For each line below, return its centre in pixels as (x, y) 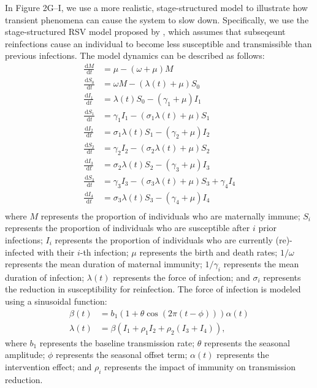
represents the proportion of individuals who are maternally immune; (170, 215)
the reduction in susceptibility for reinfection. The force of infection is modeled (153, 289)
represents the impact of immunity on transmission (200, 366)
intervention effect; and (48, 366)
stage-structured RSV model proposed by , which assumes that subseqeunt (145, 32)
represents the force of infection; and (181, 277)
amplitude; (25, 355)
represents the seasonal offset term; (122, 355)
